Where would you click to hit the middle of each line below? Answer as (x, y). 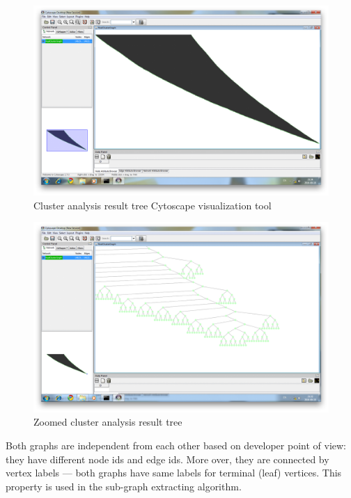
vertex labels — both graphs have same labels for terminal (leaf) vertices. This (174, 473)
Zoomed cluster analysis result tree (108, 422)
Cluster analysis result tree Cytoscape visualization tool (153, 205)
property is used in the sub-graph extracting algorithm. (124, 486)
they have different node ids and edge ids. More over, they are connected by (167, 459)
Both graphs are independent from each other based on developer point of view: (176, 445)
